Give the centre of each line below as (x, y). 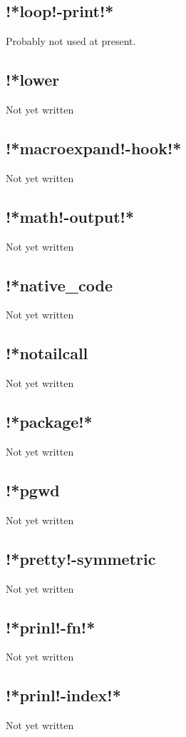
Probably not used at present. (71, 41)
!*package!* (49, 422)
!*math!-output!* (70, 216)
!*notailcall (47, 353)
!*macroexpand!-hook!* (94, 147)
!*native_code (60, 285)
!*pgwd (33, 490)
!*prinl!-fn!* (51, 627)
